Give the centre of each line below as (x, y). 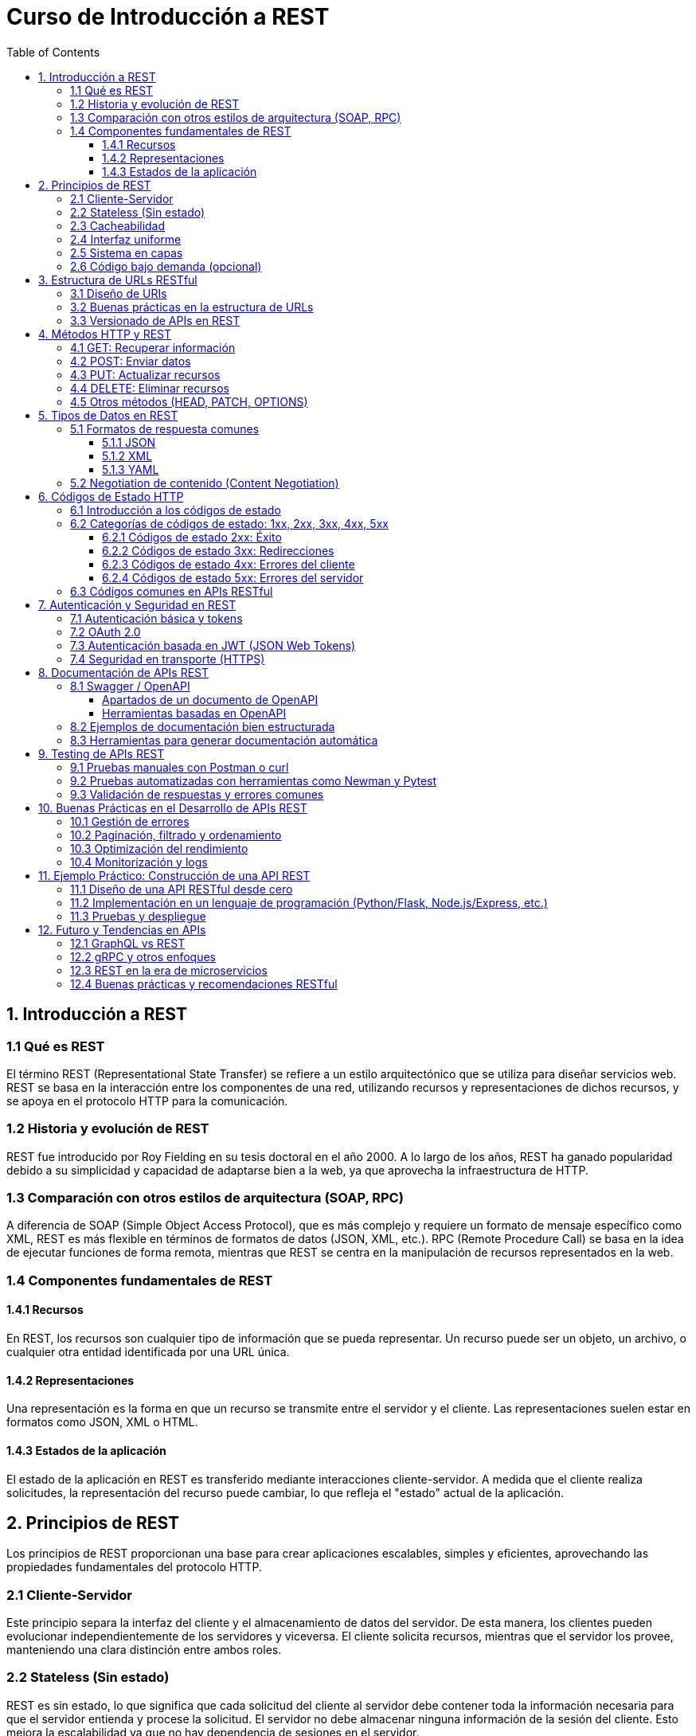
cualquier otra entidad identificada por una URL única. (148, 1352)
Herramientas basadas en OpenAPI (194, 713)
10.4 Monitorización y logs (139, 862)
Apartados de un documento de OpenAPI (210, 699)
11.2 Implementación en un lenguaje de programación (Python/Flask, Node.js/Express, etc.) (309, 902)
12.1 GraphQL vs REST (128, 943)
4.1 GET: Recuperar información (153, 347)
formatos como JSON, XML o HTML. (102, 1422)
